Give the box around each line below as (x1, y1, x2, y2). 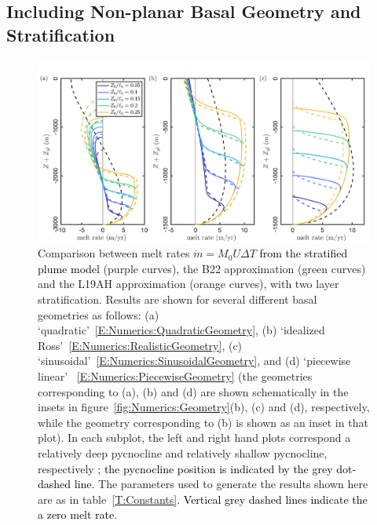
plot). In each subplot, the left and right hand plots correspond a (38, 429, 351, 446)
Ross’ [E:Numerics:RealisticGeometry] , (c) (38, 337, 243, 353)
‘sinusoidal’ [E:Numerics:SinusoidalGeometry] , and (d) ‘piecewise (38, 352, 351, 369)
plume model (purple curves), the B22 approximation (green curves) (38, 260, 366, 276)
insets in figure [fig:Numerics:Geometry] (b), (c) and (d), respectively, (38, 399, 370, 415)
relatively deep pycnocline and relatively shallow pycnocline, (38, 445, 328, 461)
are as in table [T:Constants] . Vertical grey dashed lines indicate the (38, 490, 368, 507)
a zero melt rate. (38, 506, 118, 523)
